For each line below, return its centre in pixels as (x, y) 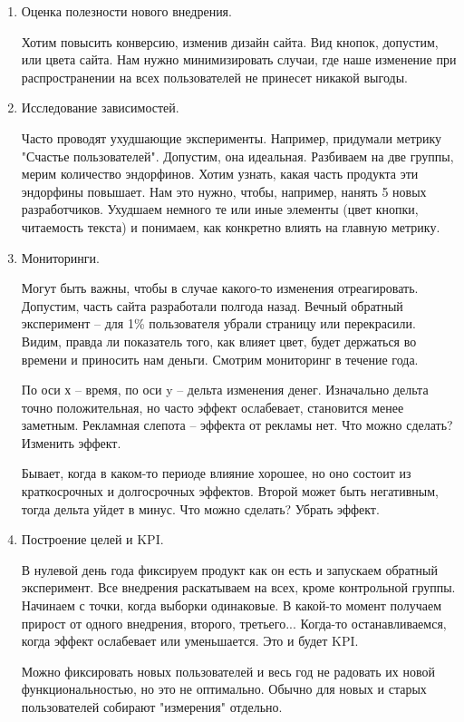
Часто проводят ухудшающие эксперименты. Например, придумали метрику (232, 137)
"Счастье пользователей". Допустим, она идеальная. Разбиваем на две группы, (237, 156)
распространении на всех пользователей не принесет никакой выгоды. (214, 77)
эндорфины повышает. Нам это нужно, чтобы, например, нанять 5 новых (224, 191)
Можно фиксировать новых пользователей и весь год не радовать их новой (228, 671)
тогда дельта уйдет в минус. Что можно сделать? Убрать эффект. (200, 508)
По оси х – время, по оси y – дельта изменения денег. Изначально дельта (225, 390)
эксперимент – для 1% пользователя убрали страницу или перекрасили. (218, 323)
